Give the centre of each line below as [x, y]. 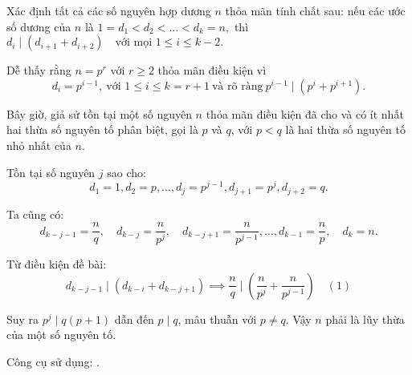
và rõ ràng [237, 86]
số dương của [39, 26]
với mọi [134, 43]
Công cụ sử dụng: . [53, 361]
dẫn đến [134, 319]
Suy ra [23, 319]
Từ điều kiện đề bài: [57, 264]
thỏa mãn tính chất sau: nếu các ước [315, 10]
